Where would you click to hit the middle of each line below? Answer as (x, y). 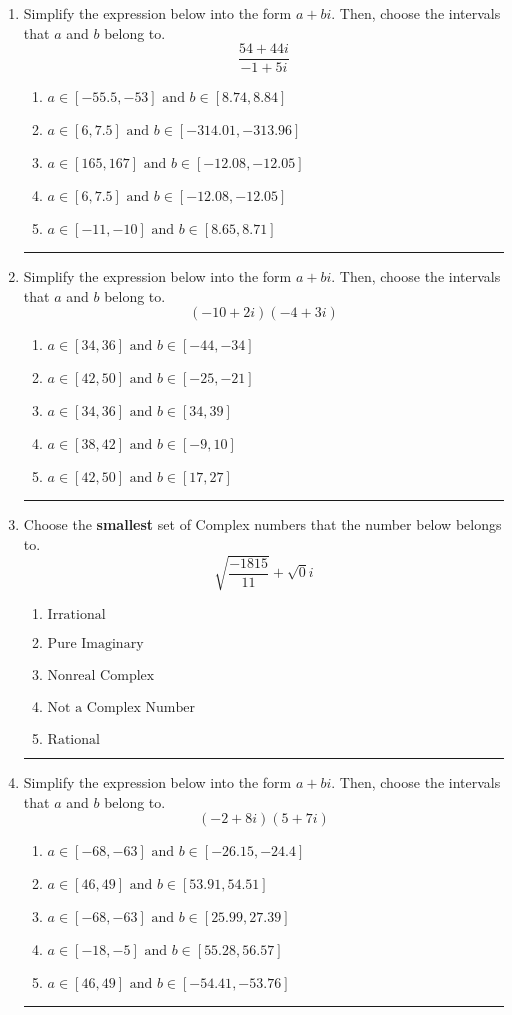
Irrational (76, 615)
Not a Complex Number (121, 708)
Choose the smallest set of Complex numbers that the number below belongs (262, 524)
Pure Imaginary (95, 644)
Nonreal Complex (101, 676)
